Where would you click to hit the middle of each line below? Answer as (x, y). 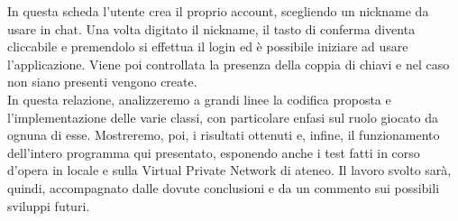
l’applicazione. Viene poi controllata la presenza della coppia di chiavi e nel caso (229, 64)
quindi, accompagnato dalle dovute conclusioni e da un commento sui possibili (224, 187)
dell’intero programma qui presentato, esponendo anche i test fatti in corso (214, 152)
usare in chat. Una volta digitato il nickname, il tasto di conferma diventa (211, 28)
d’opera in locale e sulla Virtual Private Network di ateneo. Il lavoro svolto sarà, (229, 170)
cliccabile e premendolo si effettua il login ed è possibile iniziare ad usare (208, 46)
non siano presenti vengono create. (102, 82)
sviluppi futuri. (49, 205)
